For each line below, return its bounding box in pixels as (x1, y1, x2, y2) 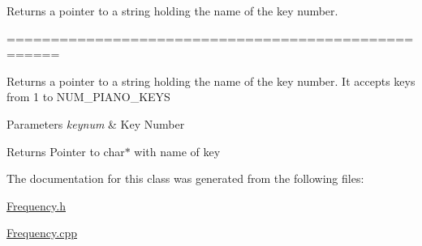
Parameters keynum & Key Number (6, 115, 185, 132)
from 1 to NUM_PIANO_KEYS (6, 88, 170, 105)
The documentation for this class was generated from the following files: (6, 170, 364, 187)
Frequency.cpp (6, 224, 77, 241)
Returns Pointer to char (6, 142, 125, 159)
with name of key (134, 142, 221, 159)
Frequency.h (6, 197, 66, 214)
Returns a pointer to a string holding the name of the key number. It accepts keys (6, 72, 416, 89)
